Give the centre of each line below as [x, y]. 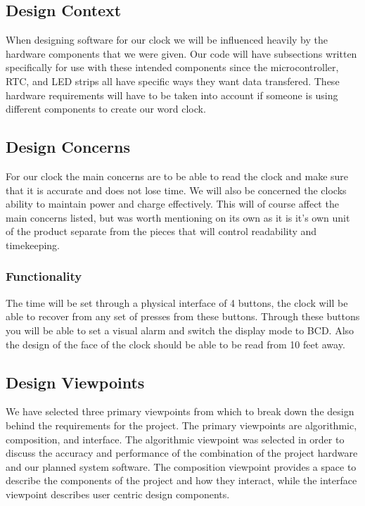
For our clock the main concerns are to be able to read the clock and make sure [177, 176]
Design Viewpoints [75, 382]
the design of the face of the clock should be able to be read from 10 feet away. [175, 344]
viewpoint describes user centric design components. [118, 494]
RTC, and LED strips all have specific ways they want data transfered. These [173, 81]
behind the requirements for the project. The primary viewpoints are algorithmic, [181, 425]
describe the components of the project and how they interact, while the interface [181, 480]
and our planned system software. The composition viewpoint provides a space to [181, 466]
